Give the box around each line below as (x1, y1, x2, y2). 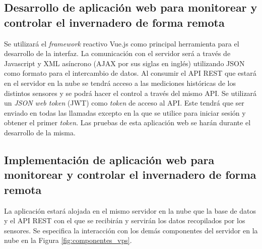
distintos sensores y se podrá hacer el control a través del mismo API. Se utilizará (4, 87, 257, 98)
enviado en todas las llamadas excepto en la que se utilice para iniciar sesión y (4, 107, 246, 118)
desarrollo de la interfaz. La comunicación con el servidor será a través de (4, 48, 231, 59)
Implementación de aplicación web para (4, 152, 215, 167)
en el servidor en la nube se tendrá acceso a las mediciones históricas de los (4, 77, 236, 88)
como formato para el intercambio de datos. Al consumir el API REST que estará (4, 68, 256, 78)
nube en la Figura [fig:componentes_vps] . (4, 235, 132, 245)
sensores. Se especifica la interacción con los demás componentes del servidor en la (4, 225, 258, 235)
